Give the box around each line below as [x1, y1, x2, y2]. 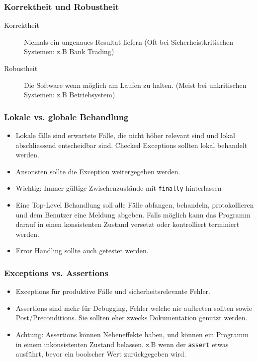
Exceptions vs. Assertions [4, 266, 108, 279]
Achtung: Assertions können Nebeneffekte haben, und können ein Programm [15, 329, 249, 339]
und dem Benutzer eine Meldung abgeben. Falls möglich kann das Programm [15, 209, 251, 219]
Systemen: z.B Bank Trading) [24, 46, 114, 57]
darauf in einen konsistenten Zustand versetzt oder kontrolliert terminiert [15, 219, 240, 229]
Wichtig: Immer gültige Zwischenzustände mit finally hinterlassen [15, 183, 222, 193]
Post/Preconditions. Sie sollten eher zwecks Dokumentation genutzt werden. [15, 312, 248, 323]
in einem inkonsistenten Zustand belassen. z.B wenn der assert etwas [15, 339, 229, 349]
